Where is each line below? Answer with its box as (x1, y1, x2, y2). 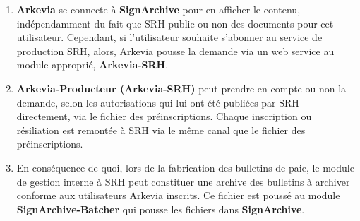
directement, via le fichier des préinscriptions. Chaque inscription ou (16, 109, 312, 124)
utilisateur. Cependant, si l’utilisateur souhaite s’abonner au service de (16, 30, 323, 44)
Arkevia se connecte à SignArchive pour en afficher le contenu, (16, 2, 301, 16)
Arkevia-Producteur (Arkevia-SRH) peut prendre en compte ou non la (16, 80, 347, 95)
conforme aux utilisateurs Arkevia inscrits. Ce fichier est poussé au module (16, 188, 340, 203)
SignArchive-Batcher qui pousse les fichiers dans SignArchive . (16, 201, 305, 216)
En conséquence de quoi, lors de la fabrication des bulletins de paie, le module (16, 160, 354, 174)
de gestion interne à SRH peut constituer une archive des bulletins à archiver (16, 174, 350, 189)
